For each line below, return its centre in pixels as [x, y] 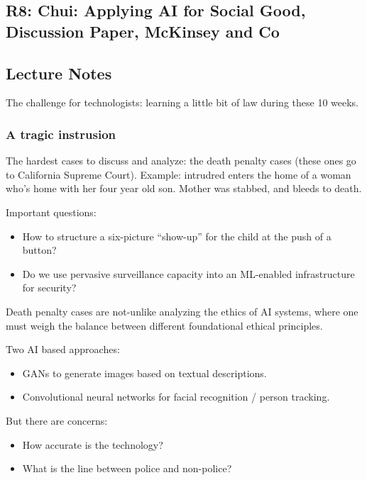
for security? [49, 288]
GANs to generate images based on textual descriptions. [144, 373]
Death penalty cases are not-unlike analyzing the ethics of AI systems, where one [182, 311]
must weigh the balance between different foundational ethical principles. [164, 325]
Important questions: [51, 212]
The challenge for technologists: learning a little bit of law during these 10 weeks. [182, 102]
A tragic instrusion [61, 134]
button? [39, 250]
